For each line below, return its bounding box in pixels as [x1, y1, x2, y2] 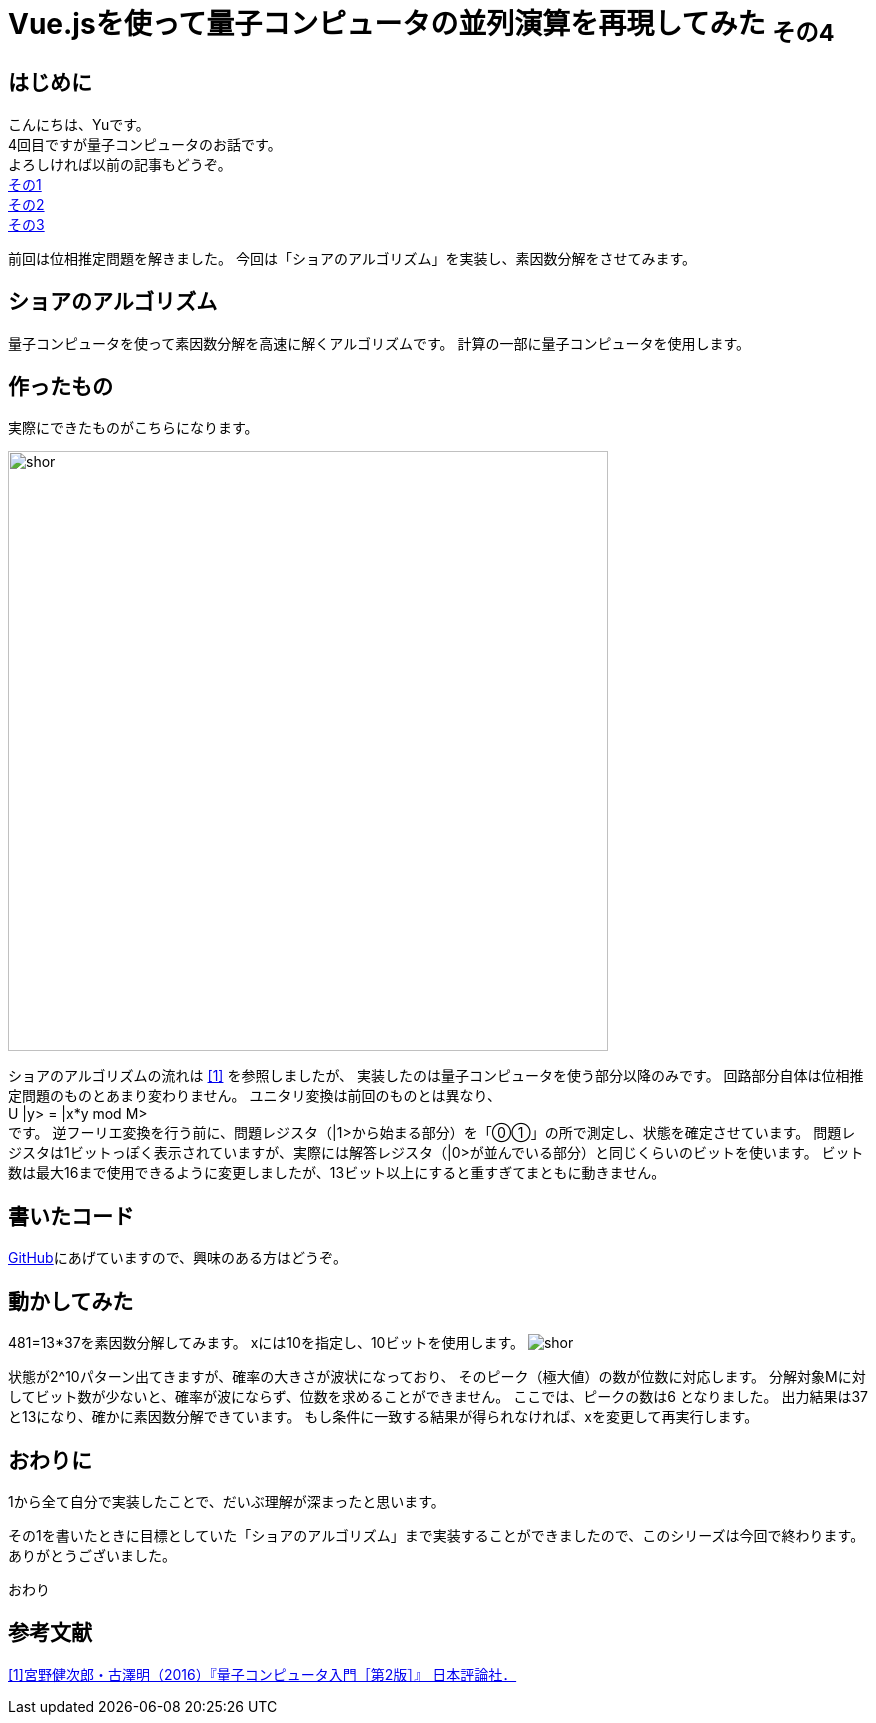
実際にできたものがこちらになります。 [8, 419, 259, 437]
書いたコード [8, 1203, 134, 1229]
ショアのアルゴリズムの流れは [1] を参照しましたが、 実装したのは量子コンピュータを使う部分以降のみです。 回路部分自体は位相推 [8, 1067, 864, 1085]
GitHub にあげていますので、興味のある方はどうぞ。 [8, 1249, 348, 1267]
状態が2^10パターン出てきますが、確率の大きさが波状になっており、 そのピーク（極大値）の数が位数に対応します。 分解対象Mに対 [8, 1368, 866, 1386]
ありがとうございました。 [8, 1546, 176, 1564]
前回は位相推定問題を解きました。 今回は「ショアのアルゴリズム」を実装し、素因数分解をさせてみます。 [8, 249, 697, 267]
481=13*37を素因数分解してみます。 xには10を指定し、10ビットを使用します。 [8, 1334, 525, 1352]
